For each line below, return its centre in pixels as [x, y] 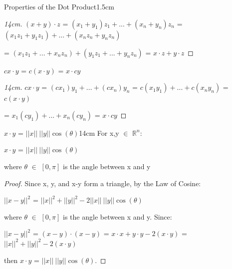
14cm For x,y [99, 133]
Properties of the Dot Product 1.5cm [59, 6]
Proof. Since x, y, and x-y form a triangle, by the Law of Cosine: [103, 183]
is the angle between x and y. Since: [117, 216]
